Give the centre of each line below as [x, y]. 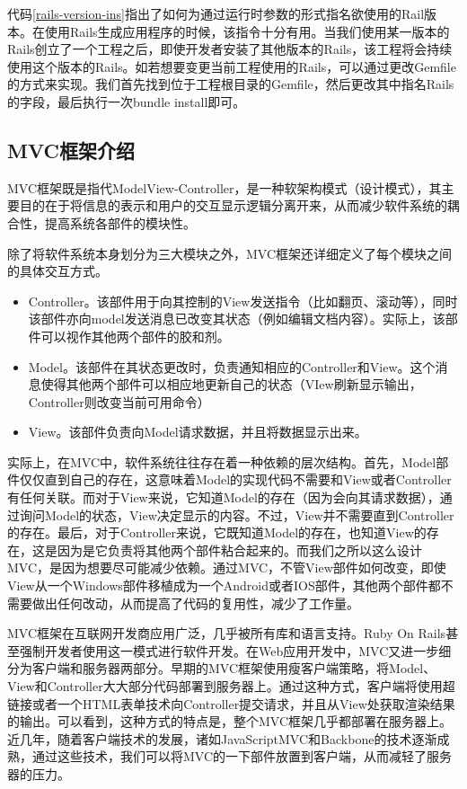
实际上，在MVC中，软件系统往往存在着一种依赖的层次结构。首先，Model [222, 461]
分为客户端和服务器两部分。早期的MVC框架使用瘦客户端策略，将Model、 [222, 668]
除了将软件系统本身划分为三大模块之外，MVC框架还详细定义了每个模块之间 [230, 253]
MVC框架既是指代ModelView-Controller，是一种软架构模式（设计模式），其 [225, 187]
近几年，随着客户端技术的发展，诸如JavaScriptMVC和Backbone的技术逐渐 [222, 738]
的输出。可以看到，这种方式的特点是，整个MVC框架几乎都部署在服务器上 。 [230, 721]
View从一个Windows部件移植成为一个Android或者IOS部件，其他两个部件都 [224, 585]
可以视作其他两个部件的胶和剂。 [135, 336]
